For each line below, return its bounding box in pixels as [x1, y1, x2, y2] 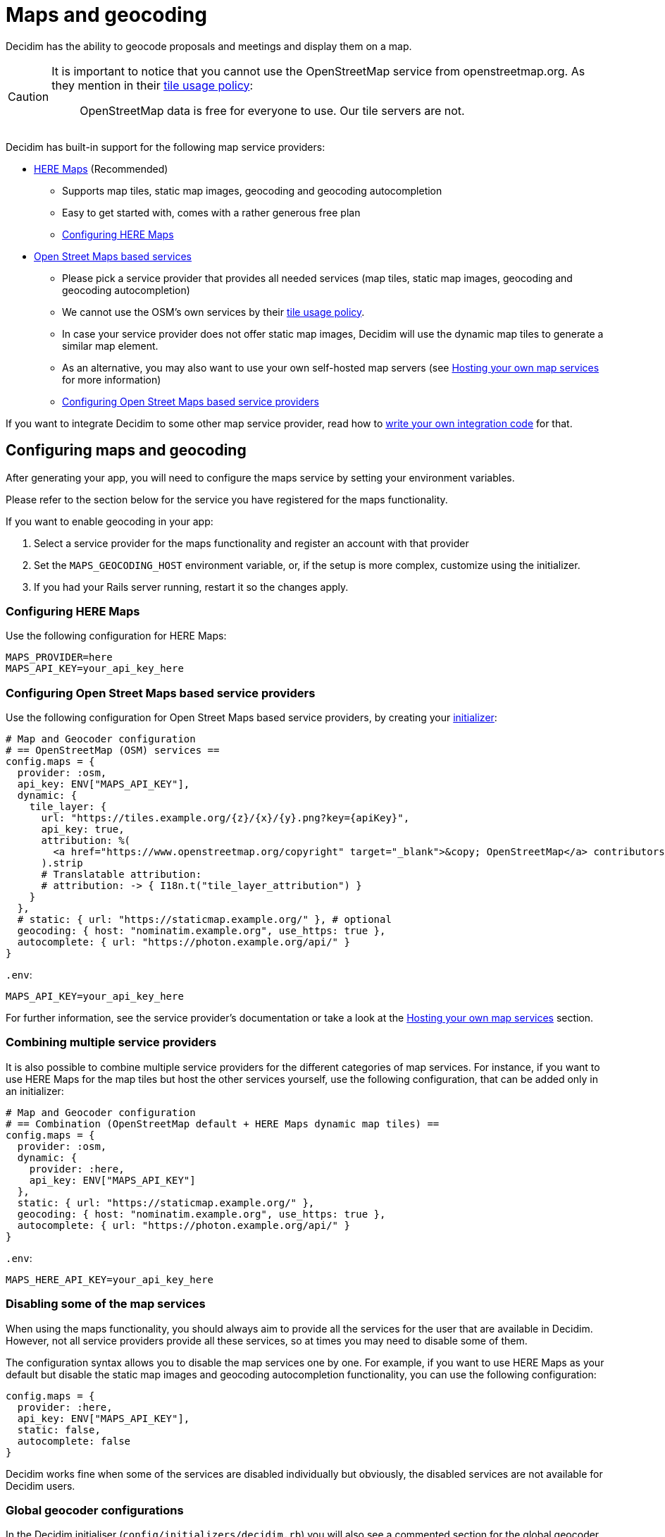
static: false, [17, 1423, 101, 1435]
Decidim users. [6, 1479, 75, 1492]
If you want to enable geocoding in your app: [6, 515, 213, 527]
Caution [8, 89, 49, 104]
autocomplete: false [17, 1435, 131, 1447]
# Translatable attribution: [41, 869, 202, 881]
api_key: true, [41, 823, 125, 835]
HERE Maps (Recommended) [34, 162, 168, 175]
